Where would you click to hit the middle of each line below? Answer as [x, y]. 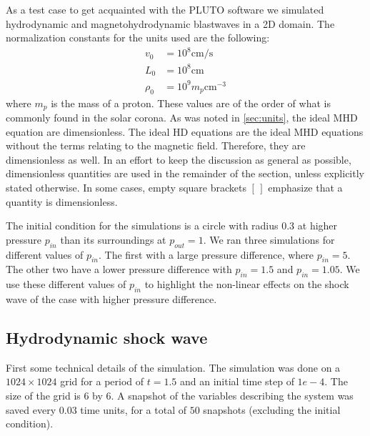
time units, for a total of [134, 409]
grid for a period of [102, 381]
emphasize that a [305, 188]
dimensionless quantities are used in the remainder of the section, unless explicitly [185, 173]
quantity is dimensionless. [62, 201]
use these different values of [66, 284]
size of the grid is [43, 395]
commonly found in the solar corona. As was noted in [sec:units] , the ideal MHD [182, 118]
